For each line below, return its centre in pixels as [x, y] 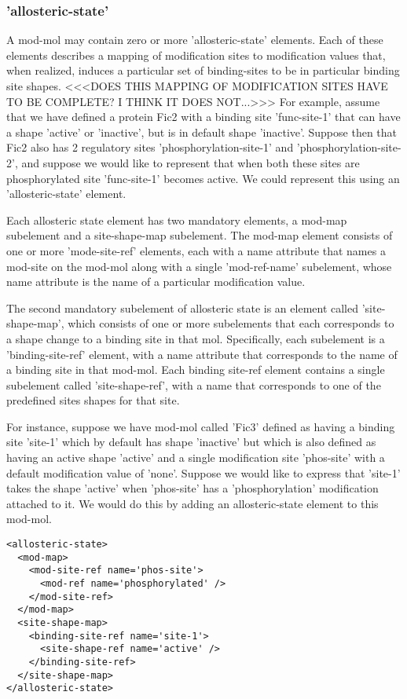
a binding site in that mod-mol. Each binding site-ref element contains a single [196, 370]
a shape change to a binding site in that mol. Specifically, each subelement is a [196, 338]
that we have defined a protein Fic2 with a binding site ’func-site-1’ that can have [203, 117]
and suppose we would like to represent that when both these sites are [191, 162]
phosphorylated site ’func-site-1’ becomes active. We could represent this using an [203, 178]
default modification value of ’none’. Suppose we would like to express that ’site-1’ [203, 472]
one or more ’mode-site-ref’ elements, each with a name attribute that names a [196, 250]
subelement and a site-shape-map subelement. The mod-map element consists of [200, 235]
